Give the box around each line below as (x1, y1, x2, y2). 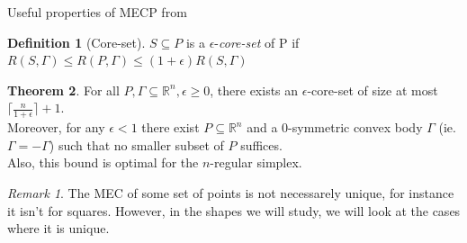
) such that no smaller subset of (49, 135, 224, 154)
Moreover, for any (7, 118, 105, 137)
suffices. (240, 135, 283, 154)
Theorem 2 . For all (7, 80, 120, 99)
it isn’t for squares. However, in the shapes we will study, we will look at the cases (7, 201, 461, 220)
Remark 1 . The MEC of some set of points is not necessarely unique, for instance (7, 183, 454, 202)
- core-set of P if (214, 32, 300, 51)
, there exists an (210, 80, 299, 99)
